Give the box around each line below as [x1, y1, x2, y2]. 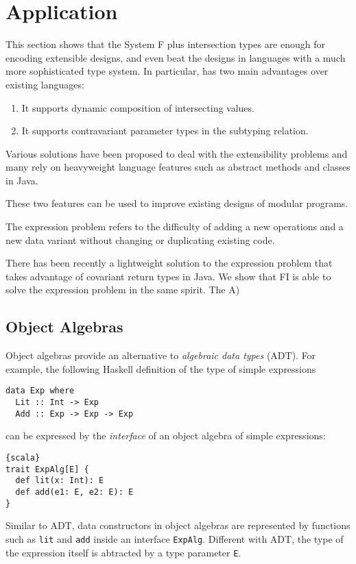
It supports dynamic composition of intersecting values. [21, 100, 254, 114]
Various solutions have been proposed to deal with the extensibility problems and [5, 146, 348, 160]
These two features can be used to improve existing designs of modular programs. [5, 196, 348, 210]
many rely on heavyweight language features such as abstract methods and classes [5, 160, 351, 174]
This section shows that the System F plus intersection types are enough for [5, 37, 326, 51]
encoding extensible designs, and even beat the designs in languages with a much [5, 50, 346, 64]
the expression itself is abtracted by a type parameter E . [5, 545, 241, 559]
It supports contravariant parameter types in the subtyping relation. [21, 123, 309, 138]
